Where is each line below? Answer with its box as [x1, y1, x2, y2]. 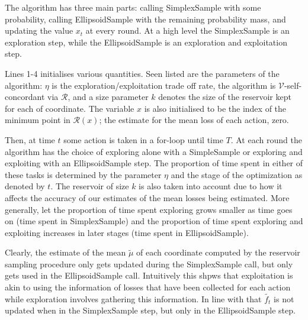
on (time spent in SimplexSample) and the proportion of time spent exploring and [5, 215, 303, 227]
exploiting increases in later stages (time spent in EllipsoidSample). [5, 226, 249, 238]
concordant [5, 90, 45, 103]
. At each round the [230, 133, 302, 146]
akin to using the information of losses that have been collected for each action [5, 281, 291, 293]
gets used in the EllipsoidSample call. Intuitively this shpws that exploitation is [5, 269, 293, 282]
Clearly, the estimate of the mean [5, 246, 126, 258]
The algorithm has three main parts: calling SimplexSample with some [5, 1, 261, 13]
